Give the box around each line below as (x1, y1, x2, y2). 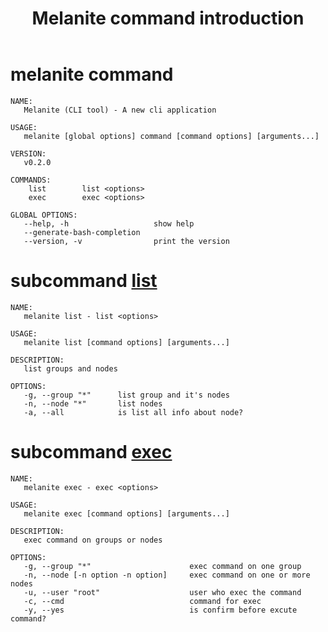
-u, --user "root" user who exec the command (23, 587, 302, 597)
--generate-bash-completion (23, 227, 141, 237)
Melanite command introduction (31, 7, 305, 30)
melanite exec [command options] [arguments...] (23, 508, 230, 519)
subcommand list (10, 270, 158, 292)
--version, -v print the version (23, 236, 230, 246)
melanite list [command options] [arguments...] (23, 337, 230, 347)
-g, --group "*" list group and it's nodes (23, 390, 230, 400)
